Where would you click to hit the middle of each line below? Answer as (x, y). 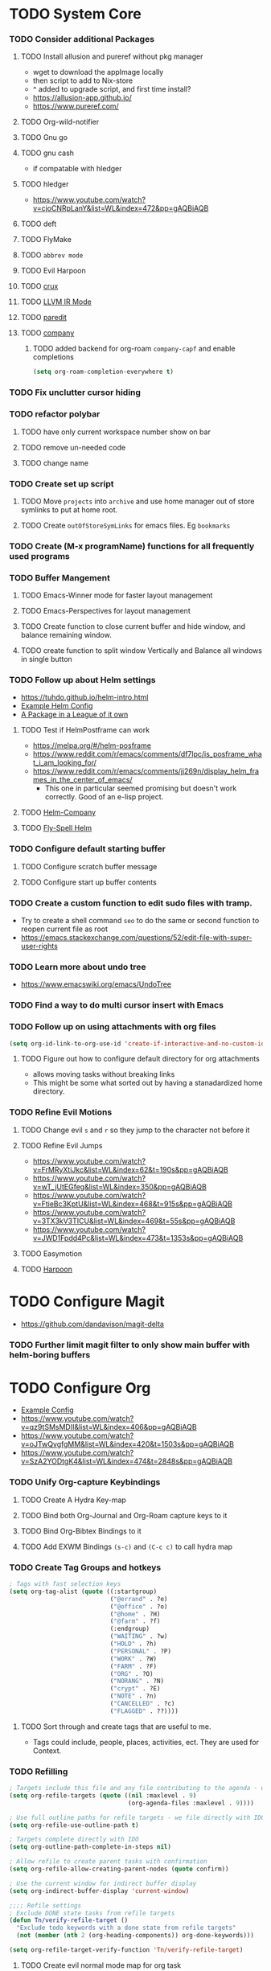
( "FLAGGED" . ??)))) (144, 1711)
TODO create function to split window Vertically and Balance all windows (141, 651)
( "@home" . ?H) (135, 1614)
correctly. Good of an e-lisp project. (104, 797)
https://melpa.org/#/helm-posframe (92, 745)
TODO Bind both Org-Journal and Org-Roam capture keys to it (124, 1515)
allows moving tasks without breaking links (104, 1074)
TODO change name (55, 462)
